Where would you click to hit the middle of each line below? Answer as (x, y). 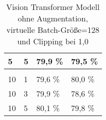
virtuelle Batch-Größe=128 (53, 30)
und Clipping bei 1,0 (53, 41)
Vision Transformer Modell (53, 7)
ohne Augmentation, (53, 18)
